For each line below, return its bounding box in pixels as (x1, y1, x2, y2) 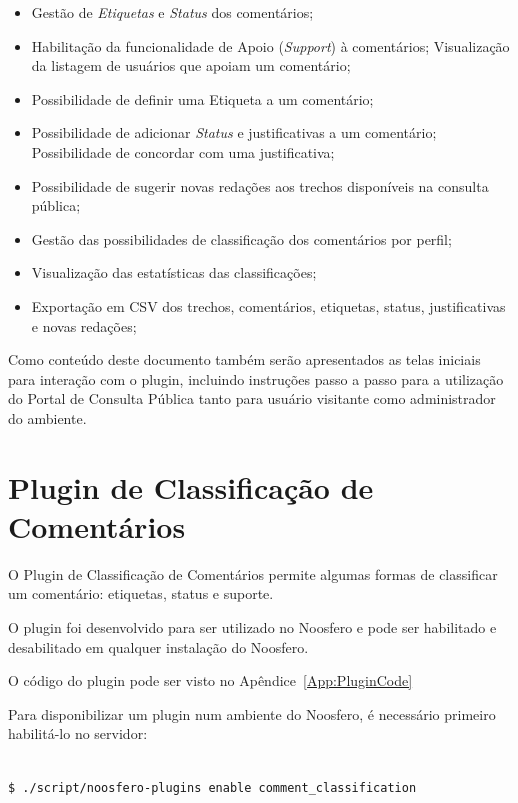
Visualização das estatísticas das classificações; (31, 262, 317, 283)
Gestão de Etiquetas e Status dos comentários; (31, 2, 314, 22)
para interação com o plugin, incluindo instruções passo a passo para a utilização (8, 368, 504, 389)
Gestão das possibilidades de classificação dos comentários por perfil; (31, 228, 452, 249)
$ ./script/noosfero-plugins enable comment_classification (8, 780, 417, 795)
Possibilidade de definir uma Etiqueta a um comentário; (31, 88, 374, 109)
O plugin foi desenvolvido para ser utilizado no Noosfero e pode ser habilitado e (8, 617, 497, 637)
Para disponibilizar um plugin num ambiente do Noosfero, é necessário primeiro (8, 703, 496, 724)
